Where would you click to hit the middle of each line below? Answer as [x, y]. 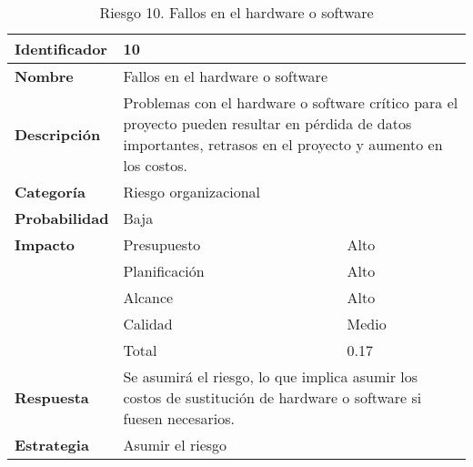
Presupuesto [162, 244]
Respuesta [52, 397]
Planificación [164, 271]
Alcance [148, 297]
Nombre [44, 76]
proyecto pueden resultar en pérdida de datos [267, 123]
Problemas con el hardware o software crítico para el [291, 102]
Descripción [58, 134]
